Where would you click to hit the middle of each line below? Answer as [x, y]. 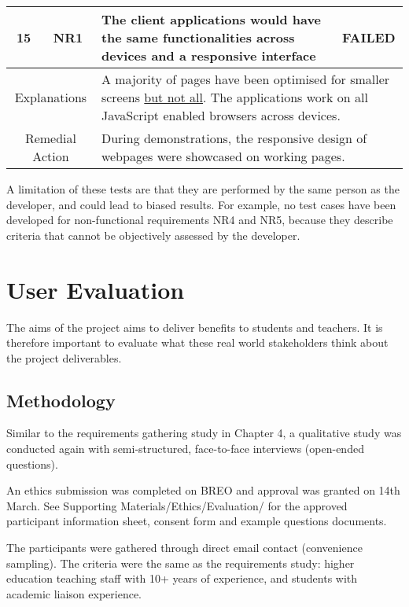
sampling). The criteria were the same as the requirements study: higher [181, 563]
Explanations [51, 97]
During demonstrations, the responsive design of [234, 138]
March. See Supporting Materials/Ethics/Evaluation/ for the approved [177, 505]
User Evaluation [96, 289]
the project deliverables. [64, 357]
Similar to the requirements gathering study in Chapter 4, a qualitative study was [204, 433]
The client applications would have [211, 19]
